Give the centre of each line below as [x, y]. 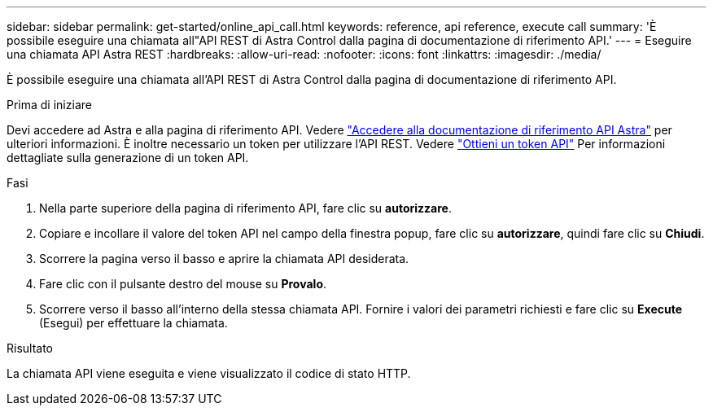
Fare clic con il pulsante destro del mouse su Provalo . [183, 284]
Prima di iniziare [49, 105]
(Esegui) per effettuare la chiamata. [133, 323]
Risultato [30, 348]
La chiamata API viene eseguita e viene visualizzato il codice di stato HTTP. [209, 373]
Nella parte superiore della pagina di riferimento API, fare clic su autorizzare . [245, 208]
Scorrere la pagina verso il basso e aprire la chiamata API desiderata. [224, 259]
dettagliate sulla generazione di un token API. [128, 158]
